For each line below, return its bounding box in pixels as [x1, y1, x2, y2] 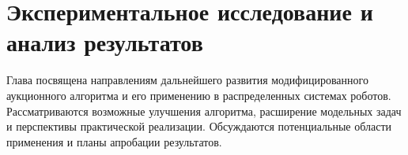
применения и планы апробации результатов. [6, 133, 222, 149]
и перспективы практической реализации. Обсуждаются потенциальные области [6, 118, 392, 135]
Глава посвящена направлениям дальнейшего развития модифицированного [6, 72, 368, 88]
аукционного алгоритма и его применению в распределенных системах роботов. [6, 87, 391, 103]
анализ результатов [6, 26, 203, 58]
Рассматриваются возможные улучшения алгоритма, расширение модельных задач [6, 102, 402, 119]
